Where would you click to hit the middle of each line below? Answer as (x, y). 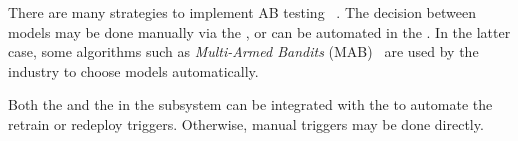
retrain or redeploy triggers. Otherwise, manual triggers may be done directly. (246, 123)
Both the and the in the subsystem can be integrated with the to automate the (250, 104)
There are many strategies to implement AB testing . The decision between (242, 12)
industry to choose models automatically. (133, 70)
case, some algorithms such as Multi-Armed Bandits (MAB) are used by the (243, 51)
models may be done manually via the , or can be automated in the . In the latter (259, 31)
